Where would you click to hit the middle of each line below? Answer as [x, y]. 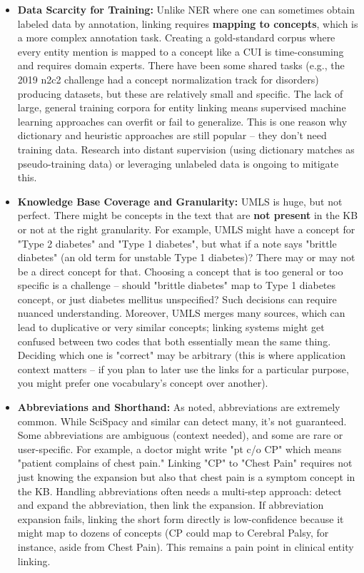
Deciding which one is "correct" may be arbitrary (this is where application [181, 355]
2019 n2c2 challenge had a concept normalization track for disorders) [168, 79]
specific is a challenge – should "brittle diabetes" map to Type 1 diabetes [177, 285]
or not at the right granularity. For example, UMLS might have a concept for [186, 229]
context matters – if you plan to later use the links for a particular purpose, [183, 369]
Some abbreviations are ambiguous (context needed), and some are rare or [180, 435]
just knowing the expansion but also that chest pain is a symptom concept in [186, 477]
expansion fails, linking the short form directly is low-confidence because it [181, 518]
